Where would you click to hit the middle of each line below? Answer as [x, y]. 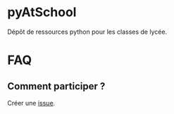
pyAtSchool [42, 12]
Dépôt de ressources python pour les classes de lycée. [87, 32]
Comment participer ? [56, 86]
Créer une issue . [31, 103]
